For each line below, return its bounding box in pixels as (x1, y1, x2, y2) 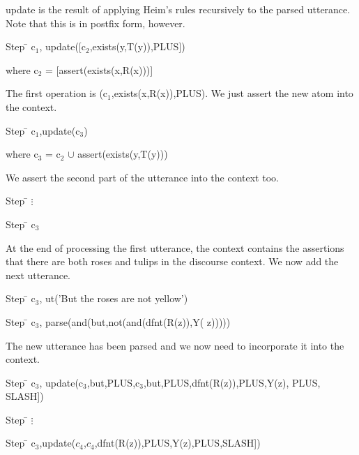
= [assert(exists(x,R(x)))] (45, 62, 153, 77)
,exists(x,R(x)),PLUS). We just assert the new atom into (111, 86, 353, 100)
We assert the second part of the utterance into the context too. (6, 170, 279, 184)
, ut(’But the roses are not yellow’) (39, 291, 188, 306)
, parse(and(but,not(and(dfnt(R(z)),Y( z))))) (39, 314, 231, 329)
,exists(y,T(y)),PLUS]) (89, 39, 185, 54)
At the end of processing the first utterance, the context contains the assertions (6, 240, 344, 255)
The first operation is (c (6, 86, 108, 100)
